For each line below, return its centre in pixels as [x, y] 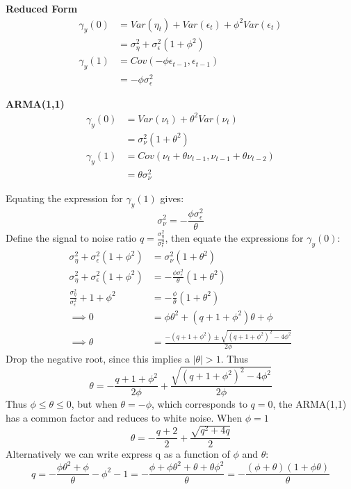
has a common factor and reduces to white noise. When [124, 418]
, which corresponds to [199, 404]
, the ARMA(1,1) [310, 404]
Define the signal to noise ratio [71, 238]
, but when [94, 404]
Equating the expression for [64, 198]
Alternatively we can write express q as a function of [118, 454]
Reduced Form [42, 8]
